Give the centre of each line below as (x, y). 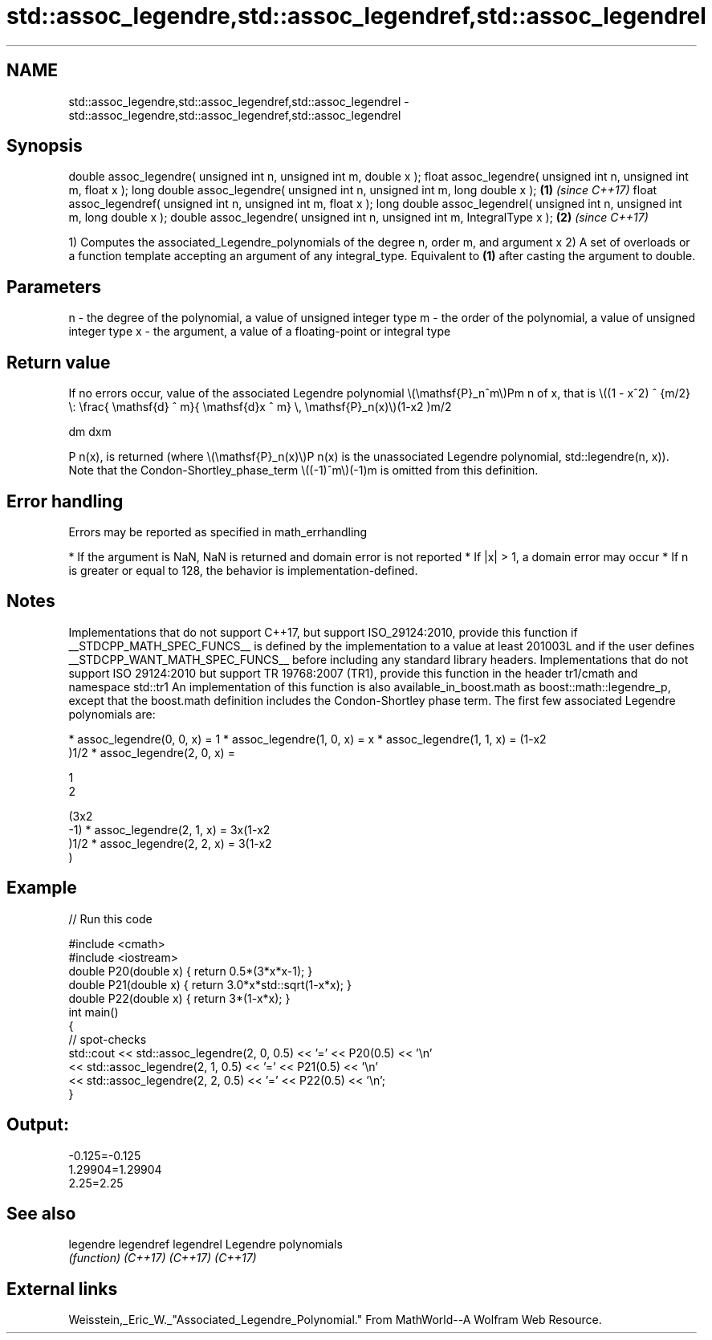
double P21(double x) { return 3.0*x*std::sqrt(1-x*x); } (210, 984)
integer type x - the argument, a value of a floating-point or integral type (260, 332)
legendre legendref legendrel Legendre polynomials (205, 1244)
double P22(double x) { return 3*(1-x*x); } (179, 998)
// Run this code (110, 918)
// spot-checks (108, 1039)
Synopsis (45, 146)
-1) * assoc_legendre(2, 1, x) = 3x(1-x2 (169, 829)
